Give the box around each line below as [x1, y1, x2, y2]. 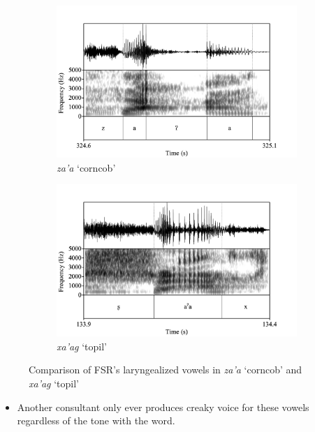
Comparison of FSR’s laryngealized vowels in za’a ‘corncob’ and [29, 362, 302, 377]
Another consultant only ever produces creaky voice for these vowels [17, 399, 309, 414]
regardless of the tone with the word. [17, 413, 175, 428]
